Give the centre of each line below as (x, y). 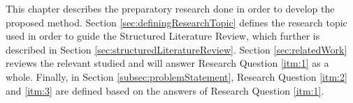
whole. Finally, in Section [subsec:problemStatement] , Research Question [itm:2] (176, 76)
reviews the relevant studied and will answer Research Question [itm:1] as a (167, 63)
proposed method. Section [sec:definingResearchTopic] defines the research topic (176, 22)
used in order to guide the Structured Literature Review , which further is (163, 36)
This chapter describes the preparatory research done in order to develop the (170, 8)
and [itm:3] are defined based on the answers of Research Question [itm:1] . (165, 90)
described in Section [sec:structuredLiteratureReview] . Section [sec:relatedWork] (176, 49)
